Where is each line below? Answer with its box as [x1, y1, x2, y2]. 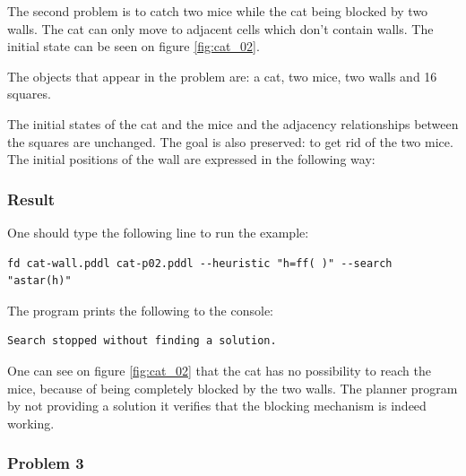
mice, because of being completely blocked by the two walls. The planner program [7, 378, 458, 397]
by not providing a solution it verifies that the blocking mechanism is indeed [7, 396, 427, 415]
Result [7, 187, 56, 210]
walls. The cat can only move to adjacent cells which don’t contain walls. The [7, 19, 434, 38]
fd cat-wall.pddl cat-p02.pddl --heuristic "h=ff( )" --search [7, 256, 393, 270]
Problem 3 [7, 452, 84, 474]
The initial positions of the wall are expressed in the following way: [7, 150, 375, 169]
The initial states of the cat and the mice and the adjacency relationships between [7, 114, 459, 133]
